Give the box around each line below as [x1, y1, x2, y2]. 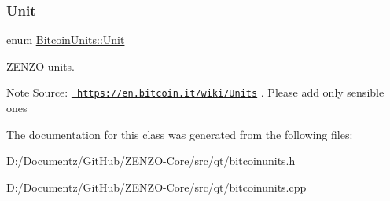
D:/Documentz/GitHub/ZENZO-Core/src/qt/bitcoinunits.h [6, 152, 296, 169]
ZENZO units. [6, 57, 75, 74]
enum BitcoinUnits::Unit [6, 31, 125, 48]
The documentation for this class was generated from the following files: [6, 126, 353, 142]
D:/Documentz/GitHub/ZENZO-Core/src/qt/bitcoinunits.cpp [6, 178, 307, 195]
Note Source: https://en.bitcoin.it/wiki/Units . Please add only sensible [6, 84, 384, 100]
